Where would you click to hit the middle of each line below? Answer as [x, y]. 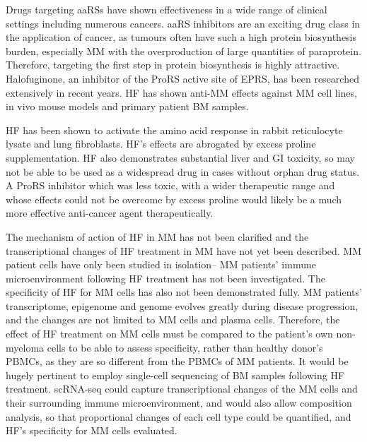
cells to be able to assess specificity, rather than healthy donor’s [185, 347]
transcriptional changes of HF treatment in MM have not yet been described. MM [184, 250]
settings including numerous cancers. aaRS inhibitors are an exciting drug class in [183, 23]
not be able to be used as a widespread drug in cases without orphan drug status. [183, 171]
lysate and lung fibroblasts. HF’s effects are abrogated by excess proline [161, 144]
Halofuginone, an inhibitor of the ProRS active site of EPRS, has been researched [182, 78]
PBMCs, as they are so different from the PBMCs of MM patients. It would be [177, 361]
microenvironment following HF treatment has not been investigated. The [165, 278]
